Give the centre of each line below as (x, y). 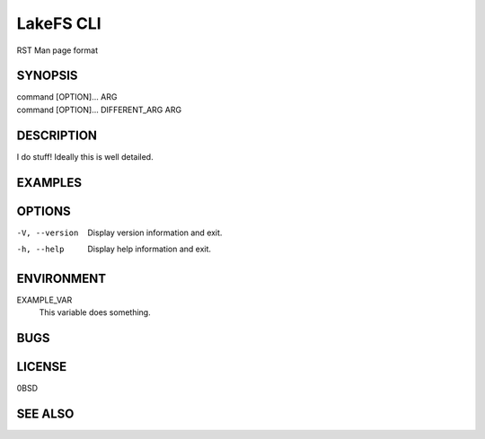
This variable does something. (95, 312)
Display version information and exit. (155, 233)
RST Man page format (57, 50)
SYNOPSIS (47, 76)
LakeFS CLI (59, 23)
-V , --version (48, 233)
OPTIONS (44, 211)
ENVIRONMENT (62, 278)
